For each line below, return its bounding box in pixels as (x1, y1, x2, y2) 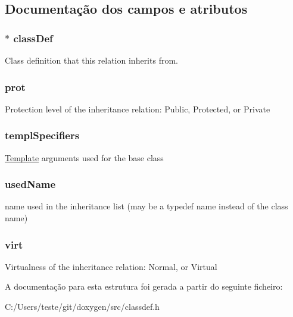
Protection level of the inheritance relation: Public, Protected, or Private (5, 102, 270, 115)
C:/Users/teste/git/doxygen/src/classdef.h (5, 300, 160, 313)
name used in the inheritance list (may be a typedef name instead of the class (5, 200, 288, 212)
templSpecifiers (5, 128, 80, 143)
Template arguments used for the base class (5, 151, 164, 164)
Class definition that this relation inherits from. (5, 54, 178, 66)
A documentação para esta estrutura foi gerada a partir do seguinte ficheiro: (5, 280, 283, 293)
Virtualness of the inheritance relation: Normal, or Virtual (5, 260, 217, 272)
